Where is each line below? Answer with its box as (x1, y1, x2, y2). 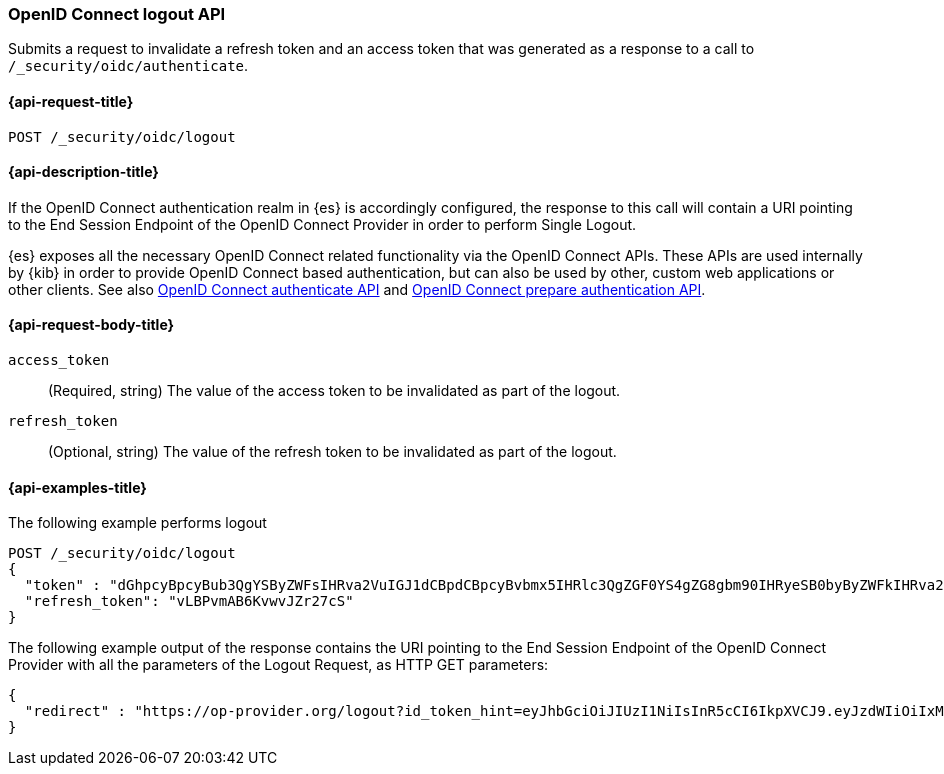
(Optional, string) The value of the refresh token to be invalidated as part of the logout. (48, 443, 617, 461)
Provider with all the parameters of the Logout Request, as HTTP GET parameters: (8, 656, 549, 674)
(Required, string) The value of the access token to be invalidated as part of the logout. (48, 382, 621, 400)
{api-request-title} (8, 92, 134, 110)
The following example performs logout (8, 514, 267, 532)
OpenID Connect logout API (8, 4, 226, 24)
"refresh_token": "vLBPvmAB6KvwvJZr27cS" (24, 593, 354, 610)
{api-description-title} (8, 163, 159, 181)
